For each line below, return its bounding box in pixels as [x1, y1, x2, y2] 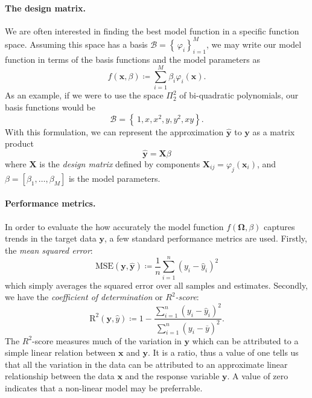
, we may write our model [206, 37, 302, 50]
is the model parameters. [68, 172, 161, 184]
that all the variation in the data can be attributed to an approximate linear [5, 358, 288, 370]
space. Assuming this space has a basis [5, 37, 148, 50]
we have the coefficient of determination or [5, 290, 163, 303]
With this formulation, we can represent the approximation [5, 125, 224, 138]
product [5, 137, 34, 150]
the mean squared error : [5, 243, 93, 256]
